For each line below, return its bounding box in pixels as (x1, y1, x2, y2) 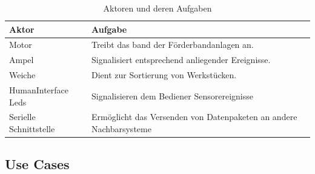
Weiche (9, 69, 36, 81)
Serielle (9, 110, 36, 123)
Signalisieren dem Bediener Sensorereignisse (91, 89, 254, 102)
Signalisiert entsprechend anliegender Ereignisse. (91, 53, 271, 66)
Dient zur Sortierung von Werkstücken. (91, 69, 237, 81)
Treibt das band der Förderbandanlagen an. (91, 38, 254, 51)
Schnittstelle (9, 122, 55, 135)
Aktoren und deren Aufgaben (103, 2, 212, 14)
